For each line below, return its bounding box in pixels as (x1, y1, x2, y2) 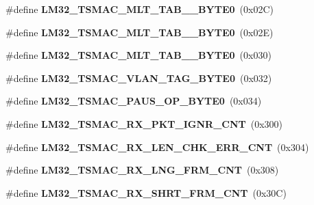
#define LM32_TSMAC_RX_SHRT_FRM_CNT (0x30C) (5, 185, 287, 200)
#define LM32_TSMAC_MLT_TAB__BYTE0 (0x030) (5, 48, 271, 62)
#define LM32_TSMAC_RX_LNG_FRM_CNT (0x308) (5, 163, 279, 177)
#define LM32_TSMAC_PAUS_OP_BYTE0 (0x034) (5, 94, 262, 108)
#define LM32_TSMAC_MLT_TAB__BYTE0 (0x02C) (5, 2, 274, 16)
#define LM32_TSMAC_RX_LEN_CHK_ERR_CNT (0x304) (5, 139, 309, 154)
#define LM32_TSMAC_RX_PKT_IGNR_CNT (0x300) (5, 116, 283, 131)
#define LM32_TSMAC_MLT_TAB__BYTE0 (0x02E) (5, 25, 274, 39)
